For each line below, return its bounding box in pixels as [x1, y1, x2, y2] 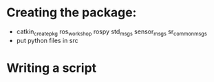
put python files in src [16, 36, 78, 44]
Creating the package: [6, 5, 137, 20]
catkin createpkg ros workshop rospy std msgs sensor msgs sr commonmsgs [16, 27, 207, 37]
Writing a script [6, 60, 97, 76]
